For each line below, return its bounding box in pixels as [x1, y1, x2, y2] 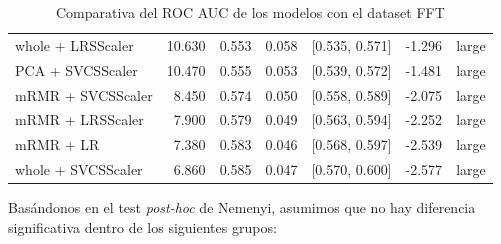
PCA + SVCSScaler [15, 59, 138, 80]
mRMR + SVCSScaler [15, 84, 153, 105]
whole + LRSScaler [15, 34, 134, 55]
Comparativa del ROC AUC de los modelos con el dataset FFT [55, 2, 445, 22]
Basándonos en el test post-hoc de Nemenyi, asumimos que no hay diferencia [8, 197, 476, 218]
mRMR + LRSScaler [15, 109, 144, 130]
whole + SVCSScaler [15, 159, 143, 180]
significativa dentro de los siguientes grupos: [8, 216, 277, 237]
